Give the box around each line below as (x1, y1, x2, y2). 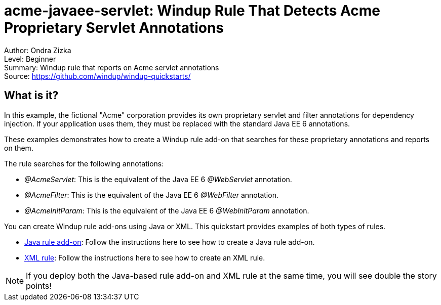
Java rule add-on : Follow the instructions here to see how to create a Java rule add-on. (24, 237, 315, 246)
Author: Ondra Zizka (4, 46, 71, 55)
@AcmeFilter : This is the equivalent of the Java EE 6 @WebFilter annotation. (24, 190, 278, 199)
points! (26, 280, 52, 291)
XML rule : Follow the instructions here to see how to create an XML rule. (24, 253, 265, 262)
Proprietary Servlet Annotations (4, 19, 224, 36)
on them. (4, 143, 33, 152)
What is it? (4, 89, 59, 102)
